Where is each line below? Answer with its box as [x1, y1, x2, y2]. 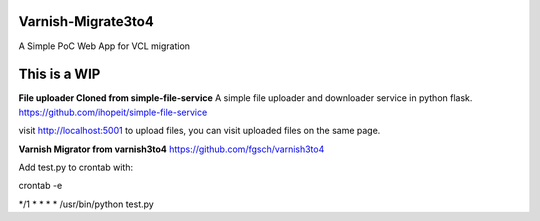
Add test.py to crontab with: [18, 161, 134, 173]
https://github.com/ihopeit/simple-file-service [18, 106, 208, 118]
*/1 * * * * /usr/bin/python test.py [18, 198, 154, 210]
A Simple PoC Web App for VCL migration [18, 40, 190, 52]
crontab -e [18, 180, 63, 192]
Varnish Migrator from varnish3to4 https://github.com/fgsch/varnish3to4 [18, 143, 325, 155]
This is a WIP [18, 66, 101, 83]
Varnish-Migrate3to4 [18, 13, 154, 30]
